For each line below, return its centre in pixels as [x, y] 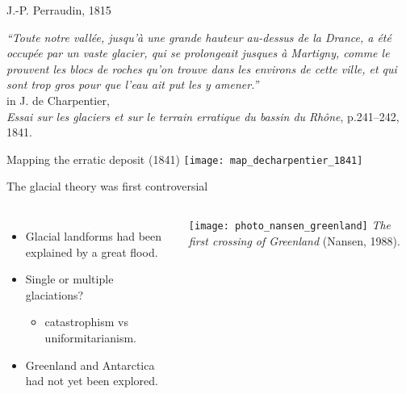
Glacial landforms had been [94, 236]
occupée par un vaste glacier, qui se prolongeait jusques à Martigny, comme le [198, 53]
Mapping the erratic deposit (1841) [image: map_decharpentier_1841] [185, 159]
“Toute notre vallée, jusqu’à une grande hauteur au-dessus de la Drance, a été [199, 37]
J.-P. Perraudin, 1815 [59, 10]
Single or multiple [69, 279]
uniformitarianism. [90, 337]
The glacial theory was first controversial [107, 186]
